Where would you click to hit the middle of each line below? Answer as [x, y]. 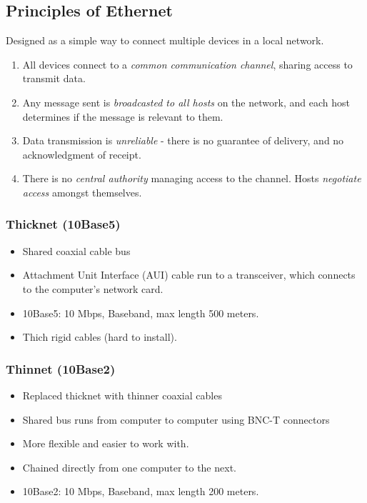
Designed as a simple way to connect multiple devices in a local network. [165, 40]
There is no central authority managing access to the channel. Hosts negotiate [192, 178]
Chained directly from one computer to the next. [129, 467]
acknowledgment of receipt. [82, 154]
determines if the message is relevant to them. [123, 116]
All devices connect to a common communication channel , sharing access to [187, 64]
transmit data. [54, 78]
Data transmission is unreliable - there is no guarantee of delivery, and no [183, 140]
